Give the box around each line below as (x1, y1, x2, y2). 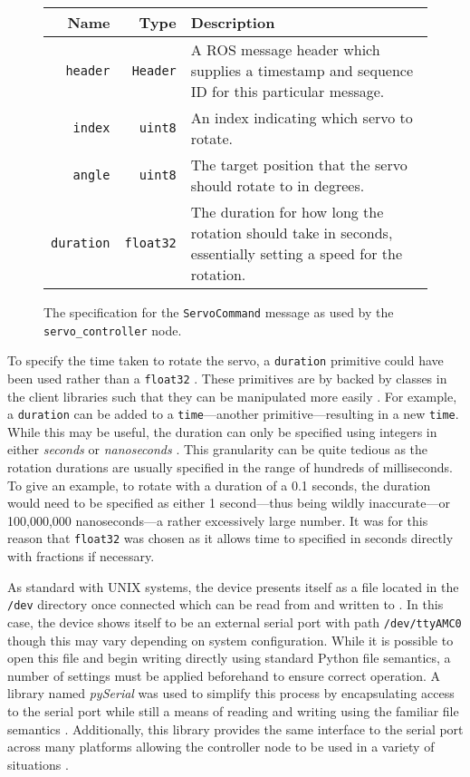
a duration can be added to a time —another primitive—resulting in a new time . (7, 404, 459, 423)
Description (190, 12, 275, 33)
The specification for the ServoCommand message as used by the (43, 303, 394, 321)
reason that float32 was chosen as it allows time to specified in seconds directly (7, 529, 454, 548)
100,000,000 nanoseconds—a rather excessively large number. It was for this (7, 510, 428, 529)
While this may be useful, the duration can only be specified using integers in (7, 422, 437, 441)
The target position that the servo (190, 154, 408, 175)
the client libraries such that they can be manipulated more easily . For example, (7, 386, 457, 405)
